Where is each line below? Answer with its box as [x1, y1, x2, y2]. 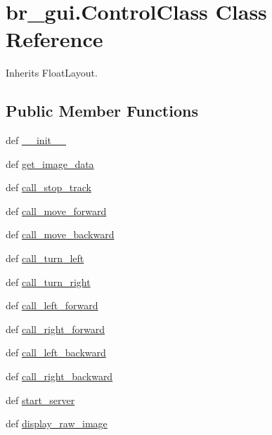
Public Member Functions [6, 100, 198, 122]
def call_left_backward [6, 345, 106, 360]
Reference [6, 25, 103, 53]
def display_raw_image [6, 416, 108, 431]
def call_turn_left [6, 251, 84, 266]
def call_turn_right [6, 274, 91, 289]
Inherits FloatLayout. [6, 65, 98, 80]
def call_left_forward [6, 298, 98, 313]
